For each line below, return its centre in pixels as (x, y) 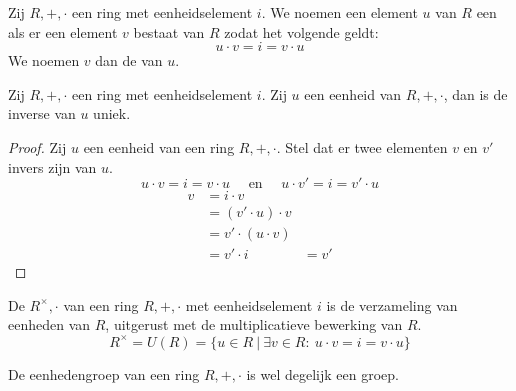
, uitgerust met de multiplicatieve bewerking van (254, 324)
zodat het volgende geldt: (301, 31)
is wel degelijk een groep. (323, 373)
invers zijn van (52, 166)
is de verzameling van (392, 304)
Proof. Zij (37, 146)
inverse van (42, 113)
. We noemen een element (339, 12)
